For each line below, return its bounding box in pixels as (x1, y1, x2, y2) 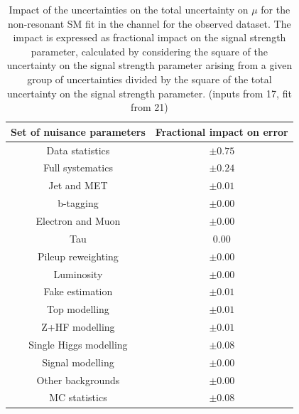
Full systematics (43, 160, 113, 175)
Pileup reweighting (38, 248, 119, 263)
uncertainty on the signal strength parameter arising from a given (6, 58, 293, 73)
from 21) (131, 100, 168, 115)
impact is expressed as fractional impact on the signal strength (13, 30, 286, 45)
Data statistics (46, 142, 110, 157)
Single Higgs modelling (28, 336, 128, 351)
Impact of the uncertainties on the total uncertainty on (9, 2, 249, 16)
